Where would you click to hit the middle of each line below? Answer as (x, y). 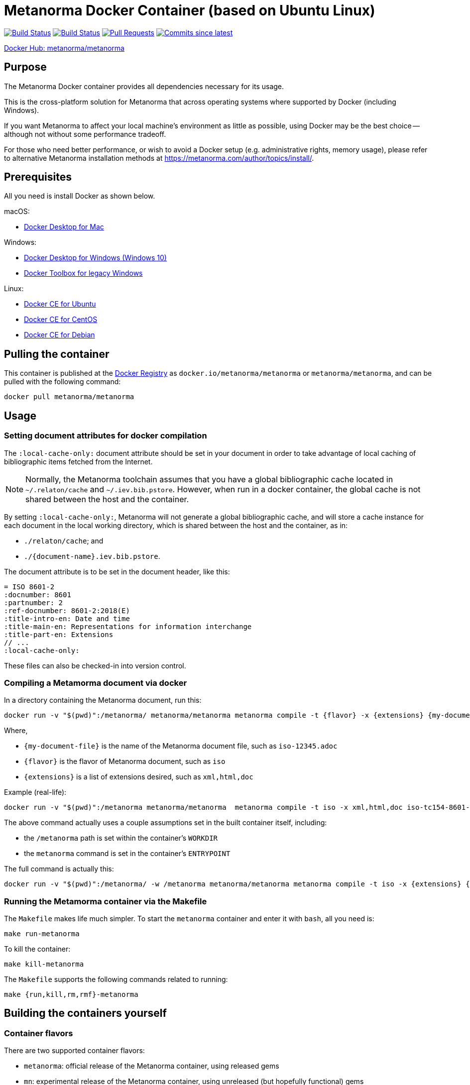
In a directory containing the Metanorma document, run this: (103, 700)
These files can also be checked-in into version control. (95, 665)
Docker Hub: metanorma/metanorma (64, 48)
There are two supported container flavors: (74, 1051)
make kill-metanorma (44, 964)
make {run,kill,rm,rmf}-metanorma (71, 994)
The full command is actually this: (59, 869)
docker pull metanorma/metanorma (69, 397)
